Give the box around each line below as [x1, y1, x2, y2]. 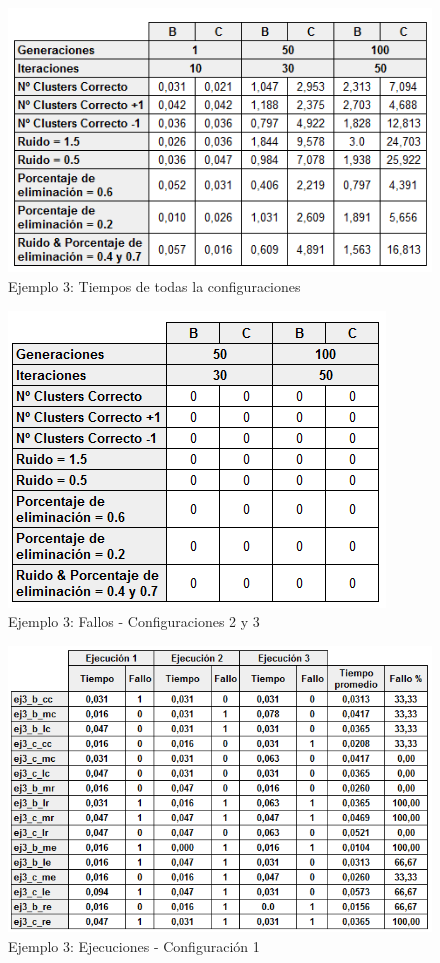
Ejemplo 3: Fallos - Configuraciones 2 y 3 [8, 611, 260, 632]
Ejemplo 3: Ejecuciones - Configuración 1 [8, 935, 260, 956]
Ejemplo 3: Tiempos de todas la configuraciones [8, 275, 301, 296]
